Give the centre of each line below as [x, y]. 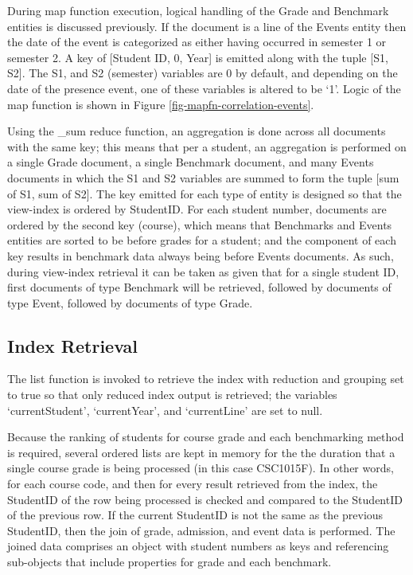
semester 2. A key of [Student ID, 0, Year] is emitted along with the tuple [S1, [198, 57]
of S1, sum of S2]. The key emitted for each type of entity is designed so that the [205, 193]
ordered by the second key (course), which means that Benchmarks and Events [200, 224]
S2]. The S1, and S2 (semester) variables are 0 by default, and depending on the [203, 73]
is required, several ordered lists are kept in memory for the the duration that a [201, 452]
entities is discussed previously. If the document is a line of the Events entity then [207, 26]
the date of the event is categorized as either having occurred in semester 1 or [197, 42]
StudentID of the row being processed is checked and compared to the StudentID [205, 499]
